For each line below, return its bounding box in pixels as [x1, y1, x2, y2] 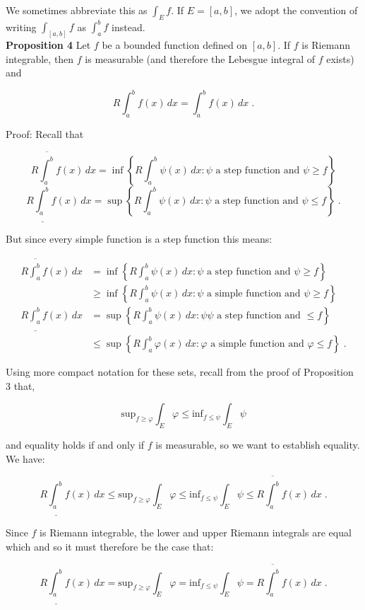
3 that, [6, 378, 35, 393]
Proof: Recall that [6, 127, 84, 142]
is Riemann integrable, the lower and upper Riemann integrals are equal [40, 525, 352, 540]
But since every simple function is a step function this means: [6, 231, 273, 246]
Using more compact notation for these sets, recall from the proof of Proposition [6, 364, 354, 379]
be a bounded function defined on [102, 38, 248, 52]
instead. [112, 19, 145, 34]
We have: [6, 451, 45, 466]
